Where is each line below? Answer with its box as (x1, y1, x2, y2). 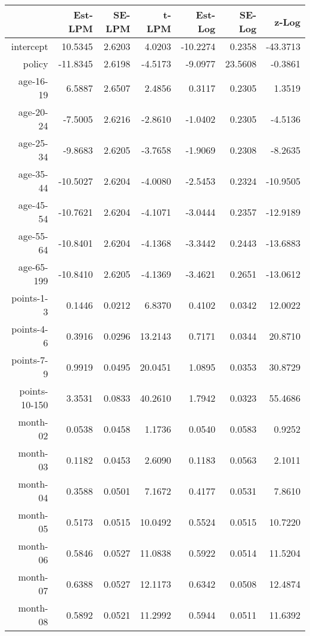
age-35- (18, 167, 48, 181)
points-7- (11, 353, 48, 367)
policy (23, 57, 48, 70)
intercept (11, 39, 48, 53)
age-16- (18, 74, 48, 88)
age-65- (18, 260, 48, 274)
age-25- (18, 136, 48, 150)
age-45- (18, 198, 48, 212)
